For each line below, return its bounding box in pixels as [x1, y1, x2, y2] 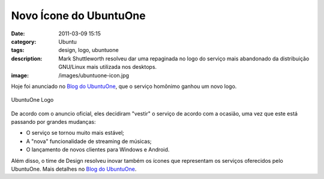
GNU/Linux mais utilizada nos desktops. [58, 63, 157, 71]
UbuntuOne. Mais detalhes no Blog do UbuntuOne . [11, 165, 137, 173]
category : [11, 38, 37, 45]
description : [11, 54, 43, 62]
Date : [11, 30, 25, 37]
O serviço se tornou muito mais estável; [26, 129, 124, 136]
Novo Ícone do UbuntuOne [11, 9, 146, 22]
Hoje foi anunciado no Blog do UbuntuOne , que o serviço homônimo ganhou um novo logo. [11, 83, 237, 90]
